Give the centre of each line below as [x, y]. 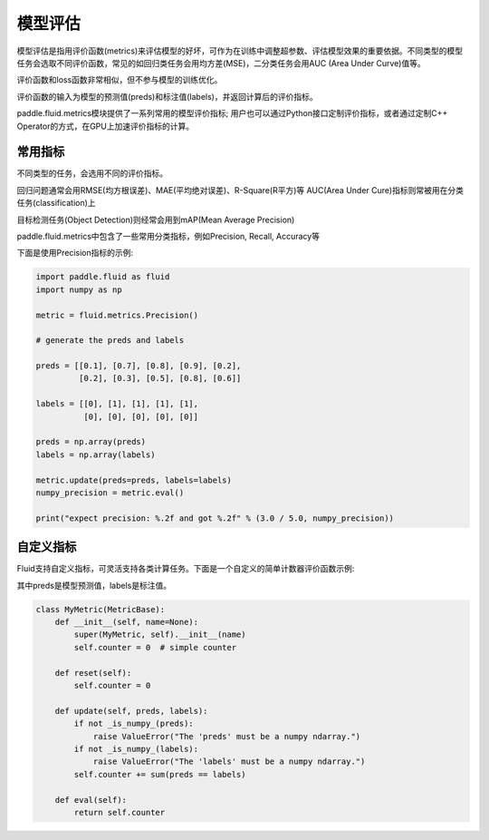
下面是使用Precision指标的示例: [75, 253]
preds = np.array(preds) [91, 442]
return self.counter [120, 812]
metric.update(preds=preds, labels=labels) [134, 480]
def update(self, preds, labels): [131, 711]
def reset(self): [93, 673]
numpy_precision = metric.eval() [110, 493]
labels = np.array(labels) [96, 454]
